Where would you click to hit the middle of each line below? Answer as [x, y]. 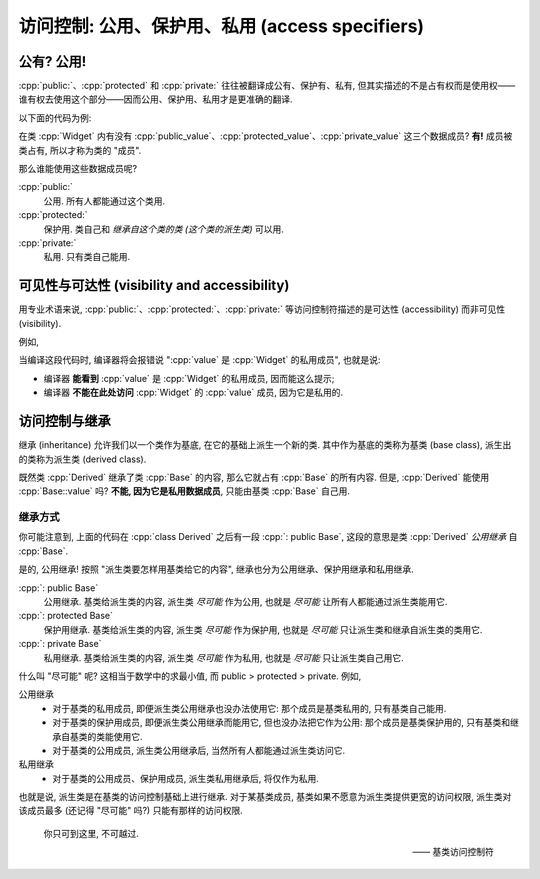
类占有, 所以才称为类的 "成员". [80, 150]
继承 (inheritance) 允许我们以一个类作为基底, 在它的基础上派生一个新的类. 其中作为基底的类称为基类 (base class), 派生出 [265, 445]
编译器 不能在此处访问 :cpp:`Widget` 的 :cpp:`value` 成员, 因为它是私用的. [193, 392]
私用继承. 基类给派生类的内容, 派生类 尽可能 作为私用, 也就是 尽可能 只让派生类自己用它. [223, 657]
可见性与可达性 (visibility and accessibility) [154, 285]
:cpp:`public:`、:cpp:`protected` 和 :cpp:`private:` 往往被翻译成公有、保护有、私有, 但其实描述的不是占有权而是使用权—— [267, 86]
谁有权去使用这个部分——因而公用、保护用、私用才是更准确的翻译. [156, 99]
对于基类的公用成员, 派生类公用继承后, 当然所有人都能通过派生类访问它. [198, 750]
